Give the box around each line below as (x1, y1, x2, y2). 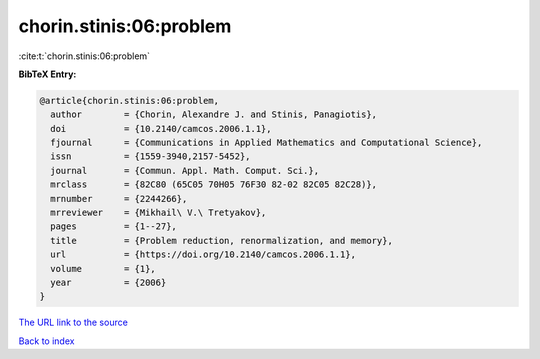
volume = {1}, (50, 263, 157, 274)
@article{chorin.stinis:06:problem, (39, 95, 220, 106)
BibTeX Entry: (18, 68, 77, 80)
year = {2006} (50, 277, 167, 288)
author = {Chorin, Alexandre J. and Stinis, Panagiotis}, (50, 109, 378, 120)
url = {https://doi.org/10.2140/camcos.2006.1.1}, (50, 249, 357, 260)
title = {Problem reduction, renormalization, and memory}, (50, 235, 394, 246)
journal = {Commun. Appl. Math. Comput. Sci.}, (50, 165, 320, 176)
